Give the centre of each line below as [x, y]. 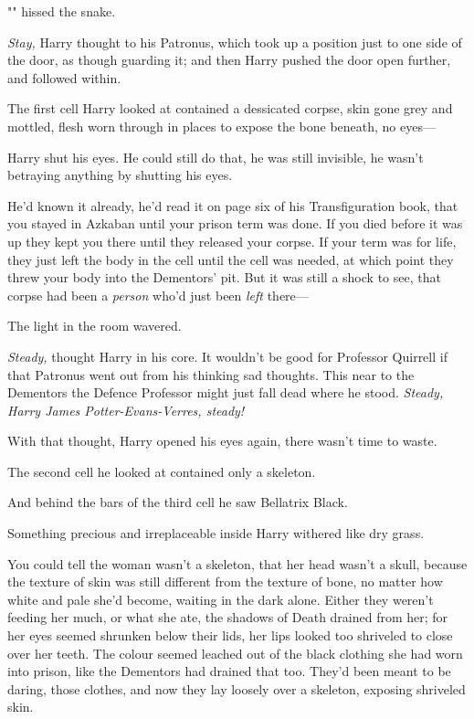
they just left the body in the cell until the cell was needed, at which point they [231, 259]
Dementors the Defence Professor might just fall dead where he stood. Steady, [226, 392]
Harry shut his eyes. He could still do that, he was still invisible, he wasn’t [216, 157]
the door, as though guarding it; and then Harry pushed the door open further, [229, 60]
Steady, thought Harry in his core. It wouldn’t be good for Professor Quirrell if [227, 356]
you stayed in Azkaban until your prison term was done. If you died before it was [235, 223]
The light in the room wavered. [95, 326]
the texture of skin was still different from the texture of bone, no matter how [225, 582]
